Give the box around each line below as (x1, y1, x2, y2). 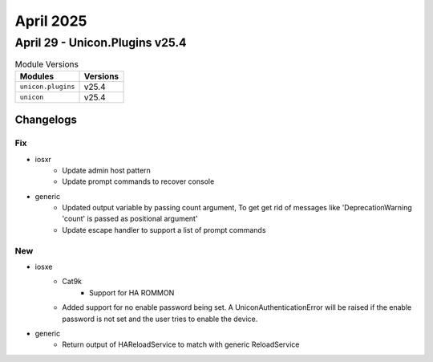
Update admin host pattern (62, 165, 152, 175)
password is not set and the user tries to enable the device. (62, 314, 258, 323)
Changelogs (14, 113, 78, 127)
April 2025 (14, 12, 87, 30)
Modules (19, 71, 55, 82)
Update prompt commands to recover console (62, 177, 215, 186)
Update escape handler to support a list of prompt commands (62, 225, 266, 234)
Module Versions (14, 59, 79, 70)
